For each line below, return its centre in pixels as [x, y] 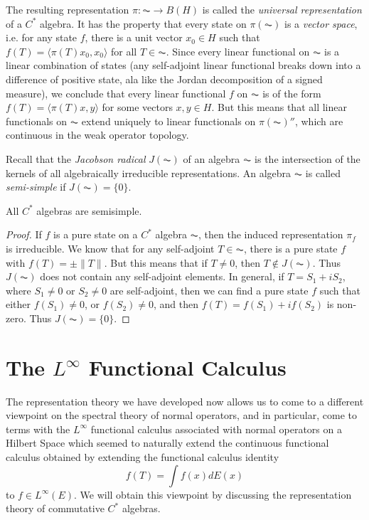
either [18, 304]
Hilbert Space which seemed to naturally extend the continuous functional [167, 443]
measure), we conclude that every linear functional [116, 93]
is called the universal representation [282, 9]
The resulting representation [68, 9]
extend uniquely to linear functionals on [169, 121]
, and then [176, 304]
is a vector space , [321, 23]
